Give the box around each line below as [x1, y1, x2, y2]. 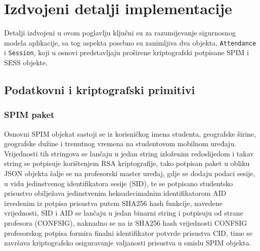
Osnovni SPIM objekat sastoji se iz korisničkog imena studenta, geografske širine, [4, 128, 256, 139]
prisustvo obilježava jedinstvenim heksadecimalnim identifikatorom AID [4, 188, 227, 198]
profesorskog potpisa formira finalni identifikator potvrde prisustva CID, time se [4, 227, 252, 238]
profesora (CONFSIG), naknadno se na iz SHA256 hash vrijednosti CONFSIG [4, 217, 247, 228]
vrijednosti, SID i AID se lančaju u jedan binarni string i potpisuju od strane [4, 207, 243, 218]
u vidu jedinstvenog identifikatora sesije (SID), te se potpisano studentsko [4, 178, 233, 188]
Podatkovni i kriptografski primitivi [4, 82, 195, 98]
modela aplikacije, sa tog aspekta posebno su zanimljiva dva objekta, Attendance [4, 37, 256, 48]
